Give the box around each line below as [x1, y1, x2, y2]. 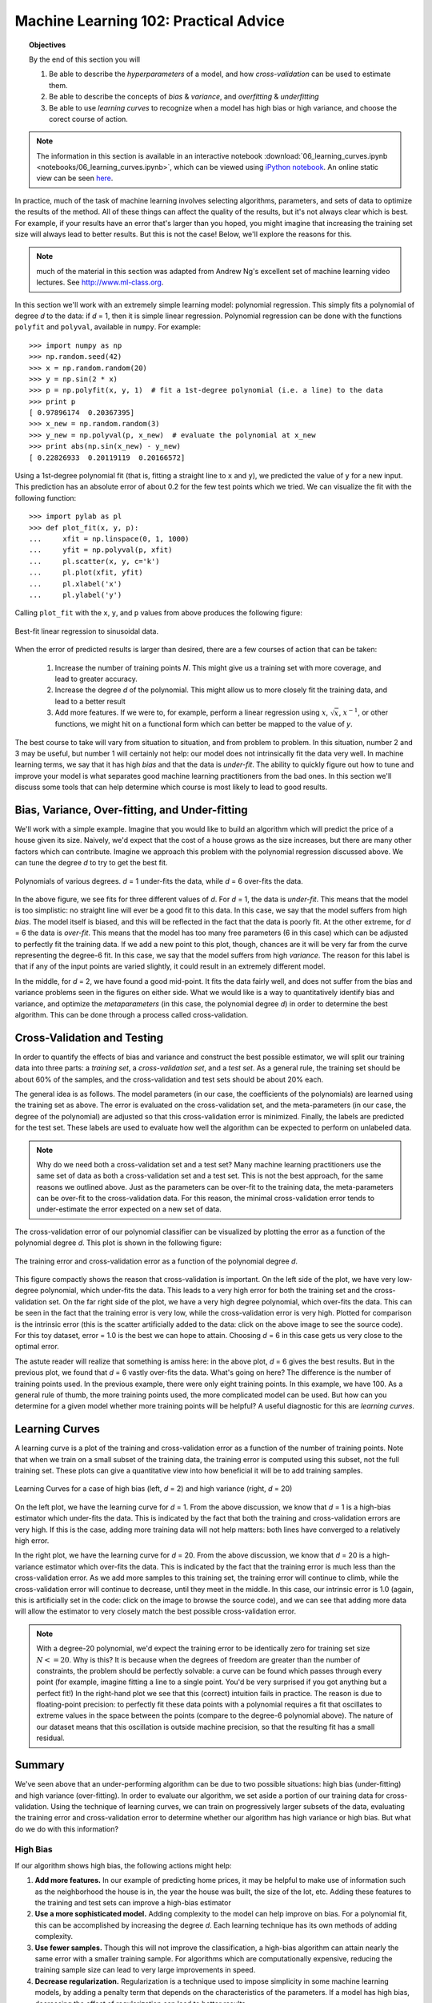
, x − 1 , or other [338, 707, 388, 717]
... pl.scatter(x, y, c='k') [29, 557, 160, 566]
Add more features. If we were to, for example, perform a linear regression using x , [54, 707, 329, 717]
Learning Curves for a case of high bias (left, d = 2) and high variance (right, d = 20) [14, 1484, 293, 1493]
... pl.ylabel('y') [29, 590, 122, 599]
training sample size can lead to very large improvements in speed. [34, 1965, 256, 1975]
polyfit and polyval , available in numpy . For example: [14, 322, 202, 332]
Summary [14, 1759, 65, 1772]
